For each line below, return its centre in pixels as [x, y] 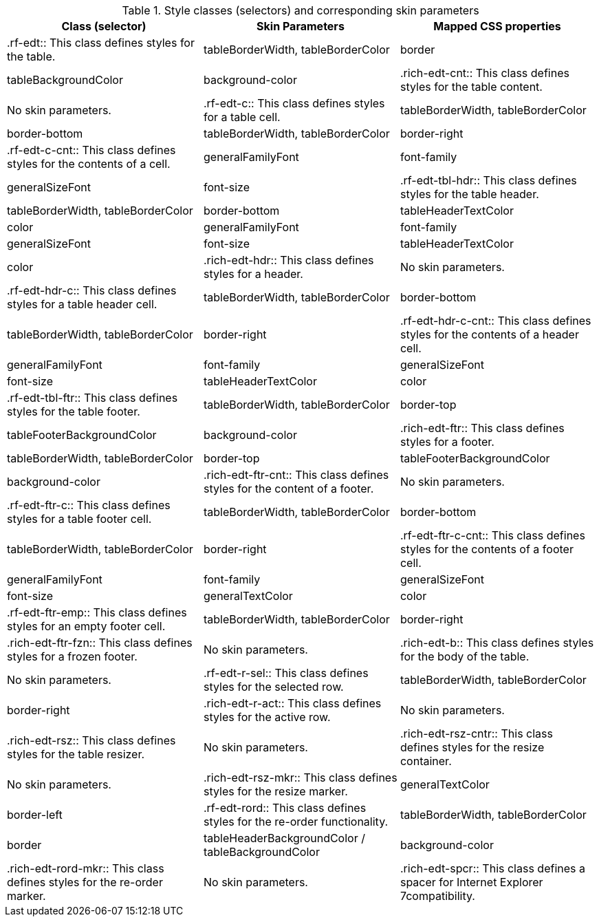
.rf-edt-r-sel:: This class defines [286, 673]
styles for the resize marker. [275, 791]
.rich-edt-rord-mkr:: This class [86, 868]
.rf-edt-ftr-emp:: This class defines [97, 612]
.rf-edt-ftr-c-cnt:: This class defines [492, 535]
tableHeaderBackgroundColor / [284, 838]
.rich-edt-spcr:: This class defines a [492, 868]
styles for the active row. [267, 717]
